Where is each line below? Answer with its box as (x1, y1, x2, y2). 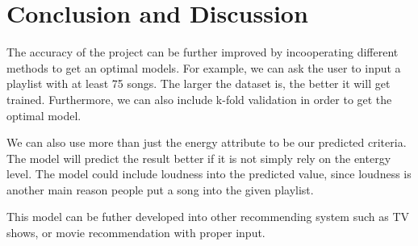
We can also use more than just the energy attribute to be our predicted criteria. (6, 134, 407, 151)
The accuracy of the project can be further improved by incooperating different (6, 44, 399, 60)
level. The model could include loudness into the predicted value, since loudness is (6, 165, 412, 182)
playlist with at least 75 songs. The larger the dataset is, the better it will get (6, 75, 391, 92)
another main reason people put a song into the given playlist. (6, 181, 314, 198)
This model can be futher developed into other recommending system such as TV (6, 208, 410, 225)
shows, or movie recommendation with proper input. (6, 224, 265, 241)
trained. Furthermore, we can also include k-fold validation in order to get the (6, 90, 392, 107)
